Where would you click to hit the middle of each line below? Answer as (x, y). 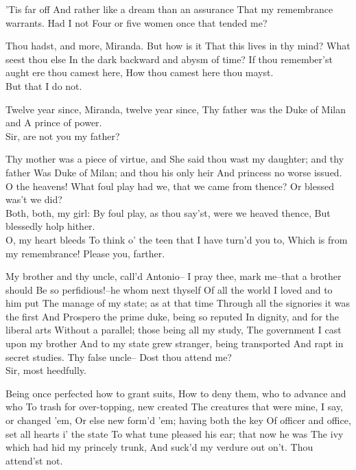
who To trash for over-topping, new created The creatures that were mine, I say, (175, 407)
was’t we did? (34, 199)
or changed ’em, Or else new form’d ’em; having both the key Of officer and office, (178, 420)
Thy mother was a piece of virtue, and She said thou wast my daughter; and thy (175, 159)
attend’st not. (34, 460)
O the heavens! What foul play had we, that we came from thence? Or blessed (170, 186)
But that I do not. (44, 85)
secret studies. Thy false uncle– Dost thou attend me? (119, 356)
